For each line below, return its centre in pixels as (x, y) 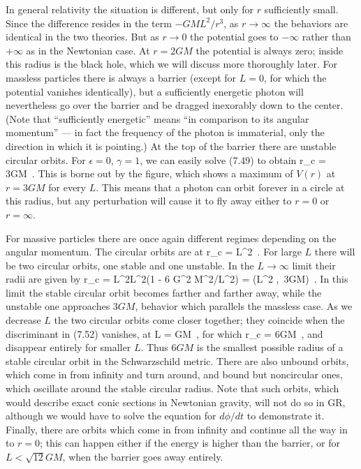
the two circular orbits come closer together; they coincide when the (199, 320)
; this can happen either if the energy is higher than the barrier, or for (190, 443)
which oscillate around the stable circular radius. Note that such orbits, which (172, 388)
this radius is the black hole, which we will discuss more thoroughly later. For (171, 64)
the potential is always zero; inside (270, 50)
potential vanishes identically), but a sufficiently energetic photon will (155, 91)
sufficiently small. (301, 9)
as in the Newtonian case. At (88, 50)
